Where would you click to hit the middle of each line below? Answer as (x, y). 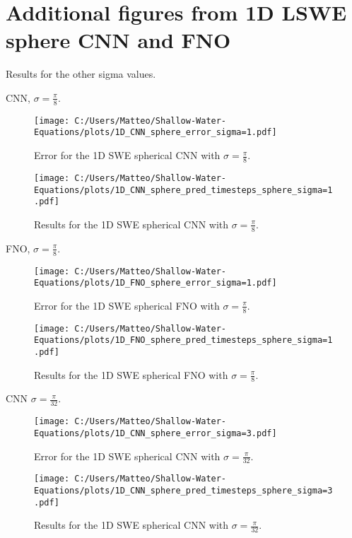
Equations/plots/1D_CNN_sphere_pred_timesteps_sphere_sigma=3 (183, 491)
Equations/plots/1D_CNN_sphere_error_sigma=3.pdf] (156, 433)
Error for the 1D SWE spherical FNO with (127, 305)
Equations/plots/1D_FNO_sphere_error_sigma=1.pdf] (156, 283)
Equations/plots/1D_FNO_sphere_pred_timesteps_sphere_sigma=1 (183, 340)
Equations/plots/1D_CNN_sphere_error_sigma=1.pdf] (156, 133)
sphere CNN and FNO (118, 40)
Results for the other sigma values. (81, 74)
